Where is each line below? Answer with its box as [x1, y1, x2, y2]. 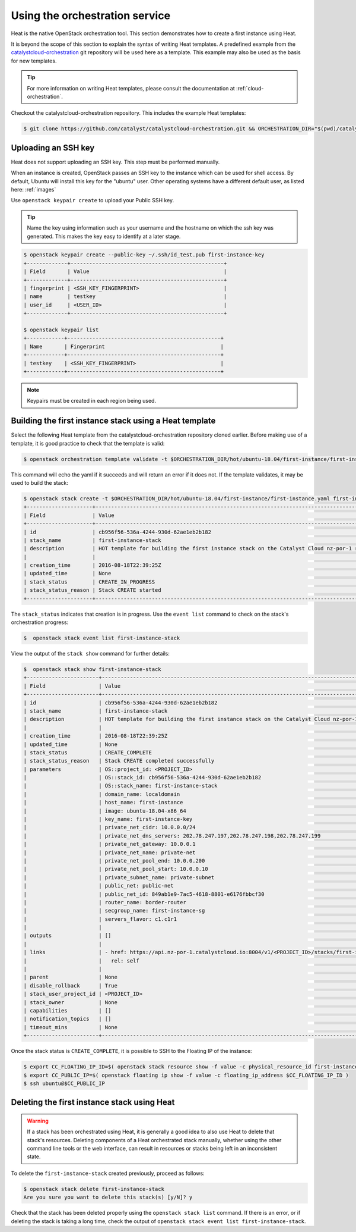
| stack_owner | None [23, 999, 118, 1005]
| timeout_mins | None [23, 1024, 118, 1030]
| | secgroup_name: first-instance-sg [23, 907, 205, 914]
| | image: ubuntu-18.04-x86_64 [23, 807, 186, 814]
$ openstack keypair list [23, 327, 99, 333]
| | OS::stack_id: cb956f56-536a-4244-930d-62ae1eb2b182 [23, 774, 262, 781]
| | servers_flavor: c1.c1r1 [23, 916, 177, 922]
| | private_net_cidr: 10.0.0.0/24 [23, 824, 196, 831]
